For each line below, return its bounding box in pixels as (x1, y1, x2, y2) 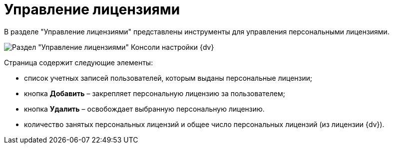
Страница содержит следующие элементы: (4, 58, 153, 67)
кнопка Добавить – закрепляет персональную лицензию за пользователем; (24, 89, 285, 98)
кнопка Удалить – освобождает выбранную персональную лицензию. (24, 104, 265, 113)
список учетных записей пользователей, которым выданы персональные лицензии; (24, 73, 313, 82)
